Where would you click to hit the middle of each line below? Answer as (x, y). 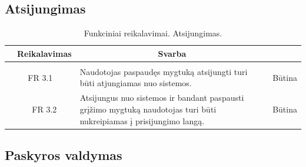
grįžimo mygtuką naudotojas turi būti (148, 109)
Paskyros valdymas (64, 155)
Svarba (172, 53)
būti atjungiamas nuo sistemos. (136, 83)
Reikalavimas (44, 53)
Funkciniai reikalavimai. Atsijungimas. (153, 33)
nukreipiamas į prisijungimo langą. (142, 120)
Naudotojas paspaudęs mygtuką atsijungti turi (164, 71)
